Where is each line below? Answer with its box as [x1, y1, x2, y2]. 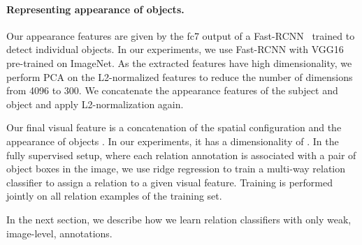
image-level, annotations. [6, 225, 113, 240]
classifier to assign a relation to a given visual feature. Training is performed [6, 175, 333, 189]
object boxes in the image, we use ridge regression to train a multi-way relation [6, 161, 346, 176]
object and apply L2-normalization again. [6, 96, 184, 111]
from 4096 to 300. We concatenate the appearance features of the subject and [6, 83, 338, 98]
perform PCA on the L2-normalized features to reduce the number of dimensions [6, 69, 353, 84]
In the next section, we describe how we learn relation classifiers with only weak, [6, 211, 352, 226]
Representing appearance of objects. [6, 1, 184, 16]
